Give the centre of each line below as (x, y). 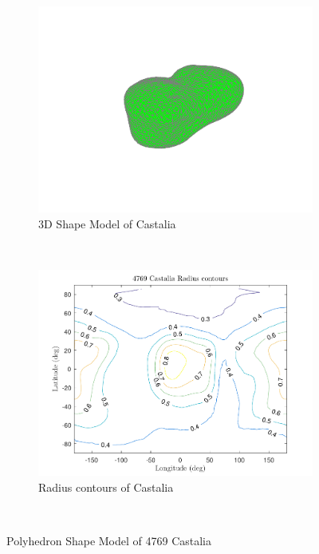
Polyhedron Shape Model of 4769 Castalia (109, 541)
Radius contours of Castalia (106, 487)
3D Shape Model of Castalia (107, 223)
